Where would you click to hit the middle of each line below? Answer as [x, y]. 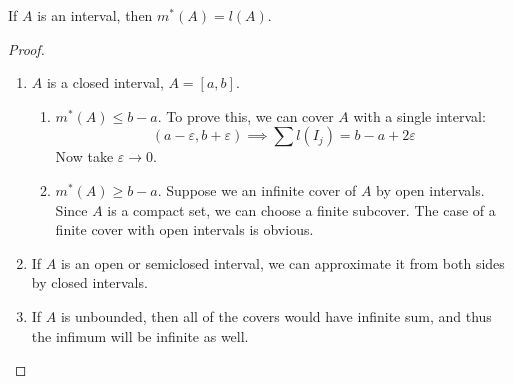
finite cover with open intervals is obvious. [184, 229]
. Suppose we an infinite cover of [257, 189]
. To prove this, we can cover [245, 115]
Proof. [26, 48]
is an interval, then [95, 15]
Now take [84, 156]
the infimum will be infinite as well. [140, 335]
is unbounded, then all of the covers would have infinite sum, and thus [276, 315]
